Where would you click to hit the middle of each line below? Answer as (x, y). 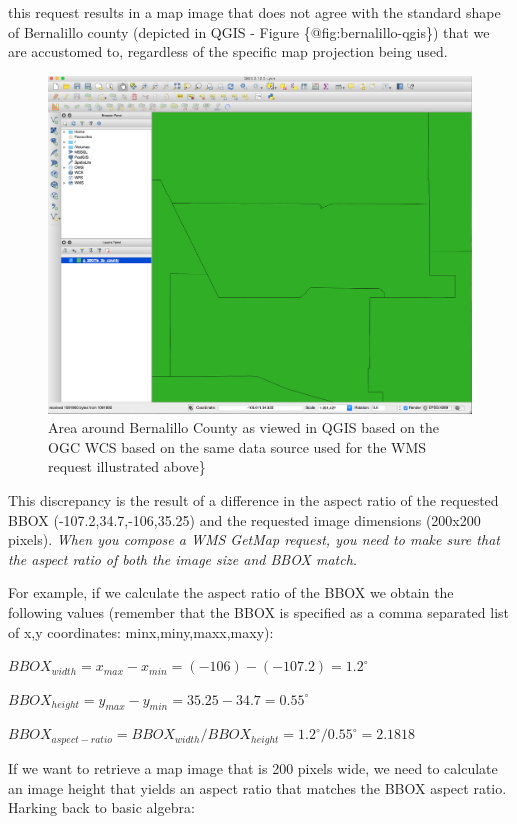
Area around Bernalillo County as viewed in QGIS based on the (244, 427)
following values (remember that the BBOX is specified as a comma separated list (259, 611)
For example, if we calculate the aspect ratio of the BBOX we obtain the (231, 592)
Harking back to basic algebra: (101, 807)
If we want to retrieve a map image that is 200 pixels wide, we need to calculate (253, 767)
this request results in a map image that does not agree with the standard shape (254, 12)
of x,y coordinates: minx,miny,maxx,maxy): (141, 631)
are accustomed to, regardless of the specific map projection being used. (228, 51)
